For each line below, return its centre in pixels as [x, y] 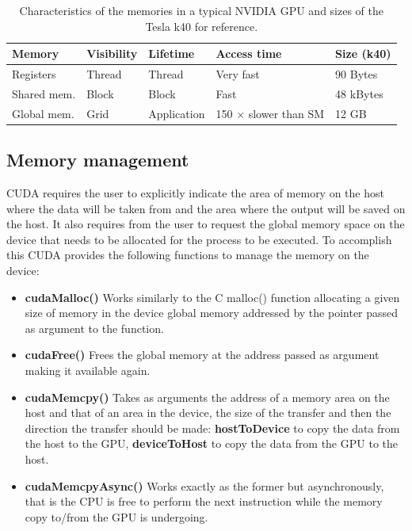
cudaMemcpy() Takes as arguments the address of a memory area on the [207, 397]
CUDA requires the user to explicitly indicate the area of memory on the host [195, 193]
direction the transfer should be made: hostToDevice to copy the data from [212, 428]
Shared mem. [44, 93]
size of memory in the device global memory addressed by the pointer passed [212, 313]
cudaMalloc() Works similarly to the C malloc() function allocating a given [212, 297]
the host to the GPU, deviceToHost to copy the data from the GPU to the [211, 443]
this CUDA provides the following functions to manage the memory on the [188, 255]
